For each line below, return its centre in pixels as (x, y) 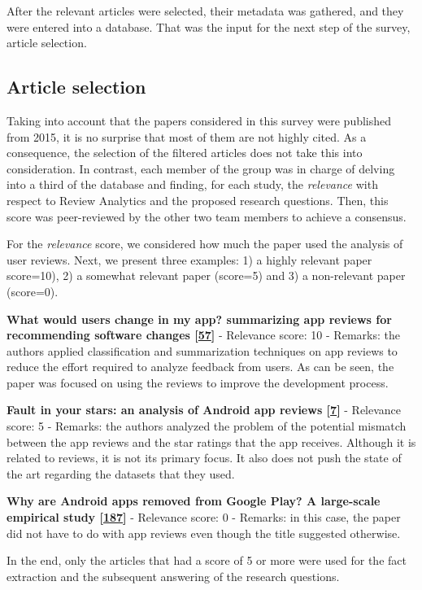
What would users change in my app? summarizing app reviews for (199, 319)
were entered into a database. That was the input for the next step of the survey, (209, 26)
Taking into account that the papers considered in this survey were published (199, 120)
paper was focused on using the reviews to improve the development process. (198, 382)
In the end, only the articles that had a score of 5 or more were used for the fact (207, 560)
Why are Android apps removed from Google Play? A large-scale (194, 501)
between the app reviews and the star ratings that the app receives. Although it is (211, 441)
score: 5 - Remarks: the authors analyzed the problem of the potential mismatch (207, 426)
